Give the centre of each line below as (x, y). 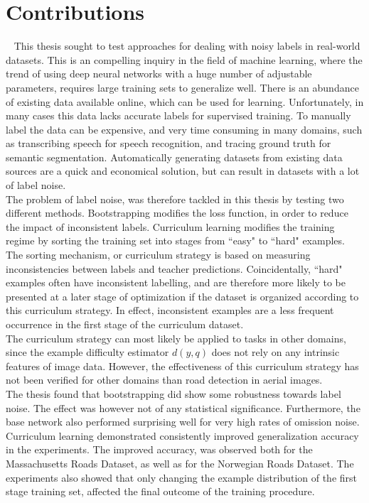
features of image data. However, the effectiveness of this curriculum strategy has (182, 366)
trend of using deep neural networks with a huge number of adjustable (159, 74)
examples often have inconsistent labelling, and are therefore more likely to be (176, 282)
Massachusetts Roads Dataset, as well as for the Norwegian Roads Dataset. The (180, 463)
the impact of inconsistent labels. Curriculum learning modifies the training (170, 226)
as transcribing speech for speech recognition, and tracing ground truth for (169, 143)
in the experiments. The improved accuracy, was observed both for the (159, 449)
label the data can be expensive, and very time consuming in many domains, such (184, 129)
